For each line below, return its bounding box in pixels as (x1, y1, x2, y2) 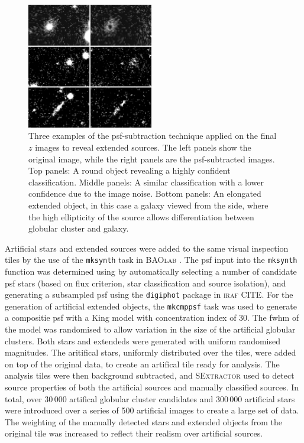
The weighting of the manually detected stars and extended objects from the (5, 415, 282, 428)
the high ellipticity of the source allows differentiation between (28, 210, 254, 223)
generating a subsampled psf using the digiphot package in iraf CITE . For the (5, 288, 293, 301)
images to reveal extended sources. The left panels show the (35, 141, 251, 153)
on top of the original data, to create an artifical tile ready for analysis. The (5, 357, 280, 370)
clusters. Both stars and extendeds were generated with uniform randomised (5, 334, 280, 347)
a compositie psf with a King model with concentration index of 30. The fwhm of (5, 311, 299, 324)
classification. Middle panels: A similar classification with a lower (28, 175, 264, 188)
